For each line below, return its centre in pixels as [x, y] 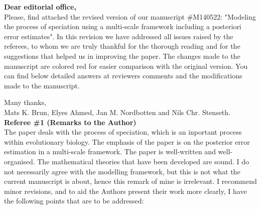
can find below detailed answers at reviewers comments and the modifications [123, 76]
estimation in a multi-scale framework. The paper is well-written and [110, 151]
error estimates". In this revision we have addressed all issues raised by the [119, 36]
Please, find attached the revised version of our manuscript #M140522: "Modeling [130, 16]
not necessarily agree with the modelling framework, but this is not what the [122, 171]
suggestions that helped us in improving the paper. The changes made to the [122, 56]
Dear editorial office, [40, 7]
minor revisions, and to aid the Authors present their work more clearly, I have [125, 191]
